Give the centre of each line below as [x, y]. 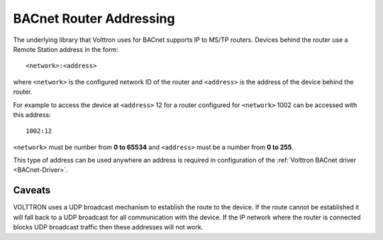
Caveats [32, 191]
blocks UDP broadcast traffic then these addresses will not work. [108, 227]
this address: [32, 114]
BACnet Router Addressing [94, 18]
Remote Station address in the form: [66, 49]
